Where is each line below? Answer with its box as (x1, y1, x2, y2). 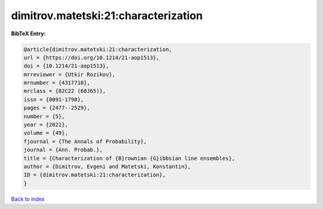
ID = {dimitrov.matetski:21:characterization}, (23, 171, 166, 178)
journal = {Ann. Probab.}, (23, 147, 103, 153)
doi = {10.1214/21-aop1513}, (23, 63, 109, 69)
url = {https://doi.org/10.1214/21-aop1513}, (23, 54, 160, 61)
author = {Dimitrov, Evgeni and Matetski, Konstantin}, (23, 163, 191, 170)
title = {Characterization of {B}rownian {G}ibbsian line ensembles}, (23, 155, 236, 162)
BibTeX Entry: (11, 30, 46, 37)
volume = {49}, (23, 129, 68, 137)
